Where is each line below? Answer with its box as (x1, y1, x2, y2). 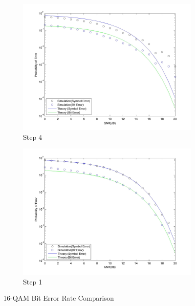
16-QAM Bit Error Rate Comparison (3, 293, 114, 303)
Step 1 (23, 276, 42, 286)
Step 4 (23, 131, 42, 142)
